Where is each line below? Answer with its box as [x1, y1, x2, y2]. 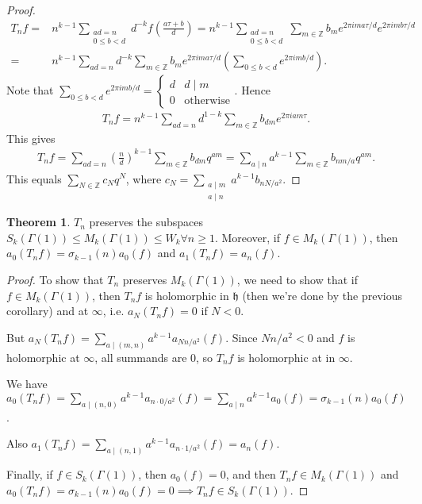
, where [125, 170, 162, 187]
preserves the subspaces [89, 214, 204, 230]
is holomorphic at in [237, 348, 336, 365]
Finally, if [6, 466, 53, 483]
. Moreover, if [214, 229, 281, 245]
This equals [6, 170, 62, 187]
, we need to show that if [236, 271, 358, 287]
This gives [6, 129, 56, 146]
